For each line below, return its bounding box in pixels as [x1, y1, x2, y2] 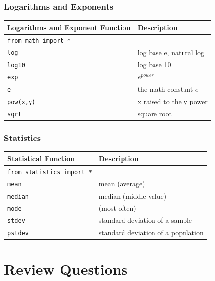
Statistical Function [7, 153, 75, 163]
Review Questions [4, 258, 128, 279]
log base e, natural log [137, 47, 205, 57]
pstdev [7, 230, 29, 237]
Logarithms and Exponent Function [7, 22, 131, 32]
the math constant [137, 84, 193, 94]
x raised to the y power [137, 96, 208, 106]
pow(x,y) [7, 99, 36, 106]
